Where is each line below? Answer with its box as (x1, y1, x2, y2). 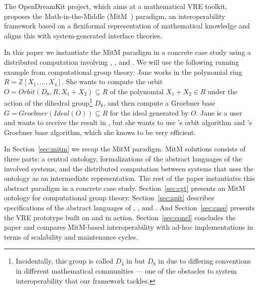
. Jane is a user (196, 107, 242, 118)
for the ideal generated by (110, 107, 189, 118)
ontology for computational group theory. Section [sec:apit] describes (4, 192, 214, 203)
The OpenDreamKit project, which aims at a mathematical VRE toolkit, (4, 1, 227, 11)
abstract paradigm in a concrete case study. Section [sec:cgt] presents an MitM (4, 182, 245, 193)
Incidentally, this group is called (15, 256, 114, 266)
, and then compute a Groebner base (103, 98, 216, 108)
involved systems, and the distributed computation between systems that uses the (4, 163, 254, 173)
